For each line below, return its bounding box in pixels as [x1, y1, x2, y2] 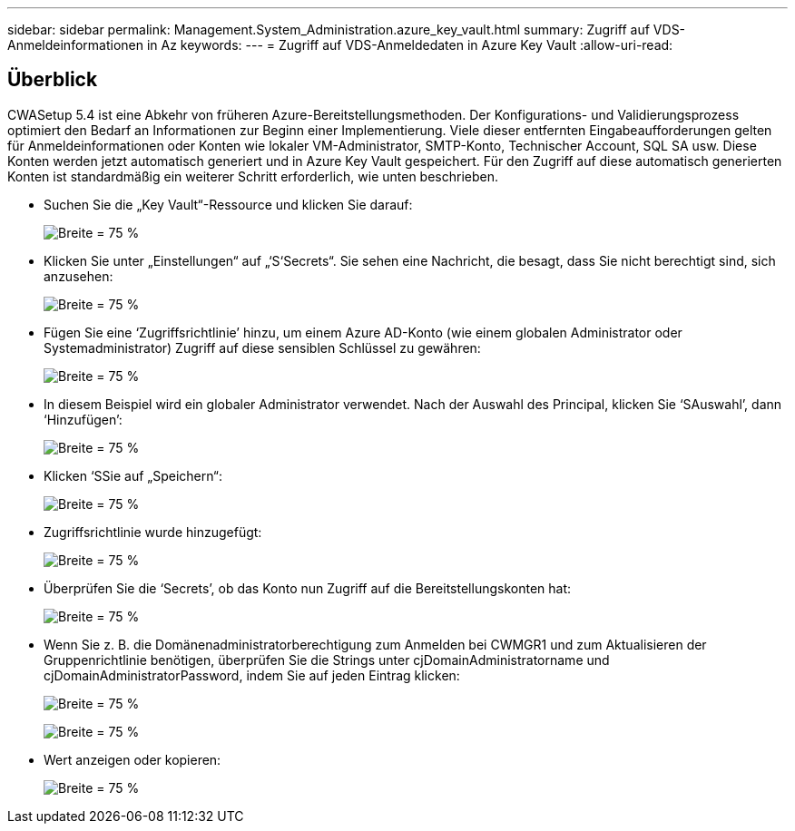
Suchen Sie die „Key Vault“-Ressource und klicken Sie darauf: [44, 196, 413, 212]
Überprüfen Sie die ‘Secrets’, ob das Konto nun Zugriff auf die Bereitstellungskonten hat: [44, 580, 572, 596]
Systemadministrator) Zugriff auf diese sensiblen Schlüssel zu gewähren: [44, 339, 481, 356]
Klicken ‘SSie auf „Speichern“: [44, 467, 223, 484]
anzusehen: [44, 268, 113, 284]
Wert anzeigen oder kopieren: [44, 751, 221, 767]
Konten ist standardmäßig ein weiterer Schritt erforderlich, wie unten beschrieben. [7, 168, 499, 184]
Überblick [7, 68, 98, 92]
